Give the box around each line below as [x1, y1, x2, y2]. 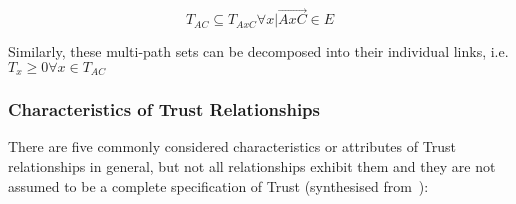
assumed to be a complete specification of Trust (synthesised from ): [8, 175, 429, 196]
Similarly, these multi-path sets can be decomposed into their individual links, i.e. [8, 41, 509, 62]
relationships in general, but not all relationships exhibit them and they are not [8, 156, 496, 177]
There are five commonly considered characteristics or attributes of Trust [8, 136, 456, 157]
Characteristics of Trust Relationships [8, 97, 320, 122]
